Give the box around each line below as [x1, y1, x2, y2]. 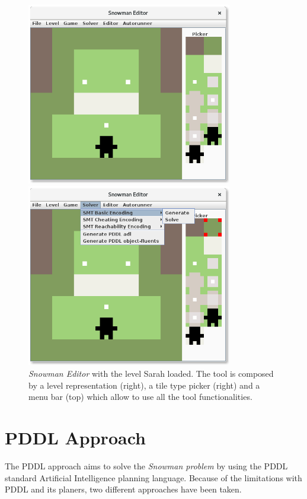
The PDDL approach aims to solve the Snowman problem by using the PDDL [5, 459, 288, 472]
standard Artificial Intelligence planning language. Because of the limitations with [5, 471, 302, 484]
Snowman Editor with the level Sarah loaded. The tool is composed [28, 367, 274, 380]
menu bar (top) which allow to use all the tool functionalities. [28, 390, 252, 403]
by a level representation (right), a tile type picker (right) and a [28, 379, 260, 391]
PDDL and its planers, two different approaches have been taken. [5, 483, 242, 495]
